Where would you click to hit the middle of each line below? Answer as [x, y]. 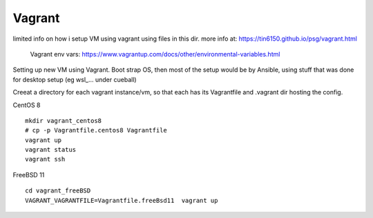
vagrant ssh [45, 159]
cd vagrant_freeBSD [58, 191]
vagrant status [51, 150]
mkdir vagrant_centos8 [64, 120]
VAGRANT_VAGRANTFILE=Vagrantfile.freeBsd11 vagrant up [122, 200]
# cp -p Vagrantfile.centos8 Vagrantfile [96, 130]
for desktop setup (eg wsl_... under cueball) [75, 79]
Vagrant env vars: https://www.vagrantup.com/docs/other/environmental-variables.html [155, 54]
